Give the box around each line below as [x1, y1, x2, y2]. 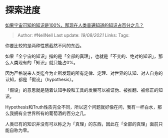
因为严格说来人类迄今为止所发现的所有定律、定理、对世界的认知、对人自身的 [5, 70, 163, 76]
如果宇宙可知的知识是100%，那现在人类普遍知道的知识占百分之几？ [5, 22, 144, 28]
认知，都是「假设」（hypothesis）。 [5, 76, 76, 82]
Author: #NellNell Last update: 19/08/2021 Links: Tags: [17, 32, 130, 38]
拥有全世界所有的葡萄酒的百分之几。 [13, 110, 88, 116]
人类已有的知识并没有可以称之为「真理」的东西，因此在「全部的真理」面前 [5, 121, 158, 127]
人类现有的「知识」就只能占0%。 [9, 59, 78, 65]
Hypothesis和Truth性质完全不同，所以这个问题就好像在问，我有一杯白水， [5, 104, 158, 110]
